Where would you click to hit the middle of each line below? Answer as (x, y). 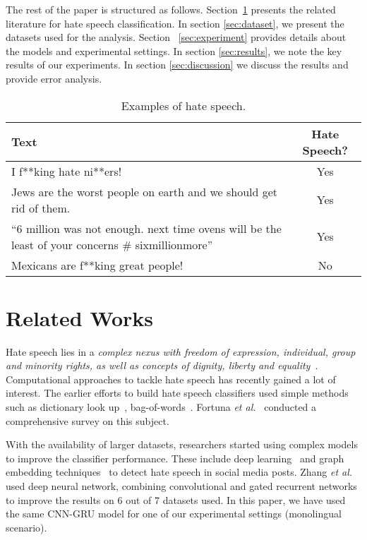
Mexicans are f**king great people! (97, 265)
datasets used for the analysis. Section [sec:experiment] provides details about (176, 37)
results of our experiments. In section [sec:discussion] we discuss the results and (177, 65)
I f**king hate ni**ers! (67, 171)
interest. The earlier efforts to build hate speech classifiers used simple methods (177, 393)
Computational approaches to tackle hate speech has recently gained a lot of (171, 379)
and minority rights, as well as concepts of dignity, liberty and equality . (162, 365)
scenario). (26, 527)
